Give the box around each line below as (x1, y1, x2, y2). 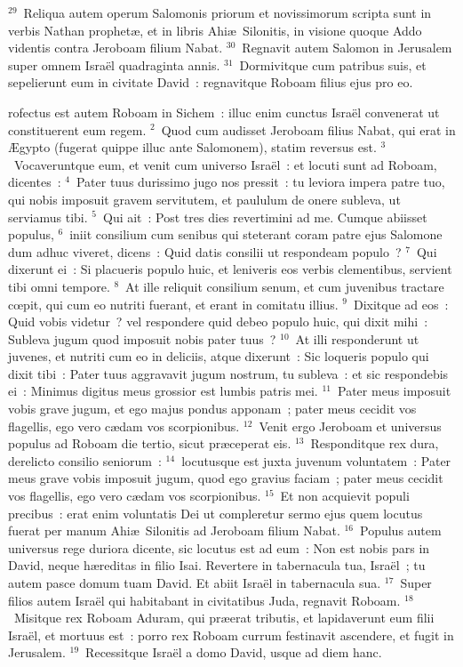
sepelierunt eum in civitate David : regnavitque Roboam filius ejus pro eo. (8, 73, 413, 92)
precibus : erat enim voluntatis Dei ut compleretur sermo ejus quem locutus (8, 503, 423, 522)
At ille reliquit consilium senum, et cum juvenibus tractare (125, 277, 444, 295)
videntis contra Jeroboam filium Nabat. (8, 38, 223, 57)
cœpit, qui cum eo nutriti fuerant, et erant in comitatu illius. (8, 294, 339, 313)
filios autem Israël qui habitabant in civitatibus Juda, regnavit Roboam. (8, 591, 401, 609)
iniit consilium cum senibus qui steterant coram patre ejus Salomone (69, 225, 443, 244)
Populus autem (360, 521, 442, 540)
